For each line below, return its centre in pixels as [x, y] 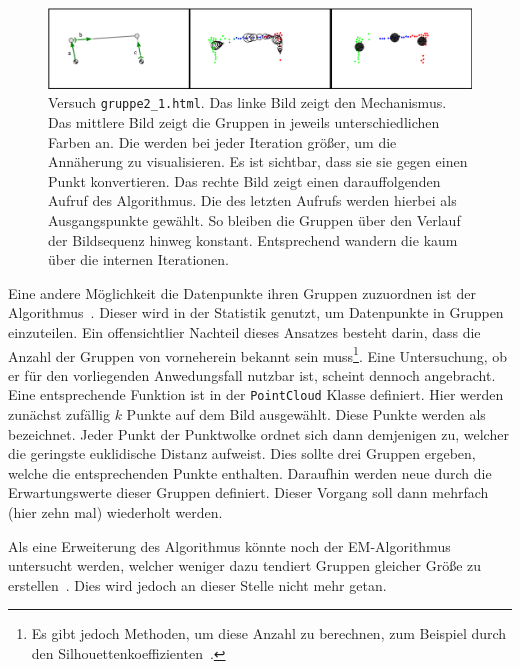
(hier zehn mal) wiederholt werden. [115, 512]
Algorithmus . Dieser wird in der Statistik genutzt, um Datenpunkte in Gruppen [256, 312]
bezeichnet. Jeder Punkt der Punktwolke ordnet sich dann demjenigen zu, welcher [258, 433]
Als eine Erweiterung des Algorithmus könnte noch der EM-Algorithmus [229, 545]
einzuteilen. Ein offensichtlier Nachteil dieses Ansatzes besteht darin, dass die [244, 332]
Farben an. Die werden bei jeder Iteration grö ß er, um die [222, 141]
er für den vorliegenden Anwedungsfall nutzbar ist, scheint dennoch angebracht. [252, 374]
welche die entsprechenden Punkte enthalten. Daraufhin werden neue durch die [250, 472]
